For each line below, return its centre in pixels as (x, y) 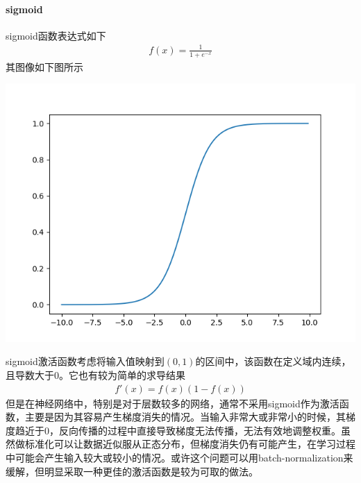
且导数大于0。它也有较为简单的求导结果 (95, 375)
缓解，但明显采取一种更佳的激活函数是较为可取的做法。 (132, 471)
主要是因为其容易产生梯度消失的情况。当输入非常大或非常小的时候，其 (185, 417)
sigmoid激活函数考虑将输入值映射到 (85, 361)
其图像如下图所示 (44, 66)
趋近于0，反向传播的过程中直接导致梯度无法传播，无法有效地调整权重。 (178, 430)
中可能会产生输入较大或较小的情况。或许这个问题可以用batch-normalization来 (179, 458)
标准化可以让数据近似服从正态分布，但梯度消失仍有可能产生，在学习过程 (190, 444)
